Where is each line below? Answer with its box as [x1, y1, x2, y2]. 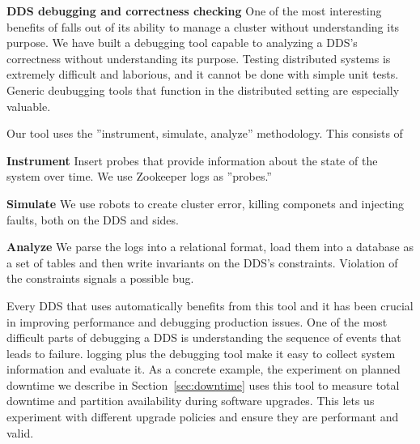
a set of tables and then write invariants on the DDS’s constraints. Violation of [6, 254, 398, 271]
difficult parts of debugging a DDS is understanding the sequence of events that [6, 329, 401, 346]
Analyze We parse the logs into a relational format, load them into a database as [6, 238, 414, 255]
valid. [6, 424, 34, 441]
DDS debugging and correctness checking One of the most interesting [6, 2, 382, 19]
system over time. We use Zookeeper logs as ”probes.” [6, 168, 272, 185]
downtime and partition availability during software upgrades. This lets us [6, 392, 375, 409]
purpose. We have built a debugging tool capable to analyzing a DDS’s [6, 34, 358, 51]
